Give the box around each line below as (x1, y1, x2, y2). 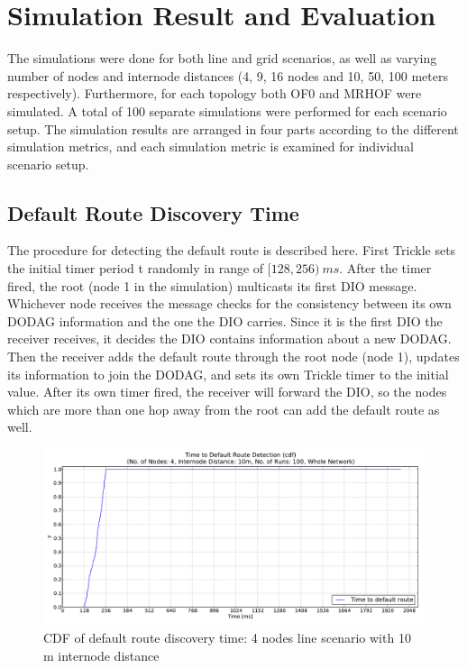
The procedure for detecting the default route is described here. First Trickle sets (7, 241, 456, 260)
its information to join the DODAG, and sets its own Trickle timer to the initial (7, 364, 449, 383)
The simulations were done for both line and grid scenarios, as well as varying (7, 49, 437, 68)
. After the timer (339, 259, 432, 278)
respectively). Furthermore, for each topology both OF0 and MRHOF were (7, 84, 422, 103)
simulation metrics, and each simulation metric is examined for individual (7, 137, 414, 156)
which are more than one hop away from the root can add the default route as (7, 399, 440, 418)
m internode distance (43, 645, 160, 664)
